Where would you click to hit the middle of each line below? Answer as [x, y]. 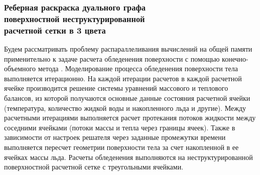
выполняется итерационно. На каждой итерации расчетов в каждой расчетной [123, 78]
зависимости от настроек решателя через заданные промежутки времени [115, 137]
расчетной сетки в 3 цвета [55, 30]
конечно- [235, 58]
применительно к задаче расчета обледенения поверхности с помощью [112, 58]
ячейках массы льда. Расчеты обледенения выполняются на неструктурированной [128, 157]
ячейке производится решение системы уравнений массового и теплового [116, 88]
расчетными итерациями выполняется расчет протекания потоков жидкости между [130, 118]
